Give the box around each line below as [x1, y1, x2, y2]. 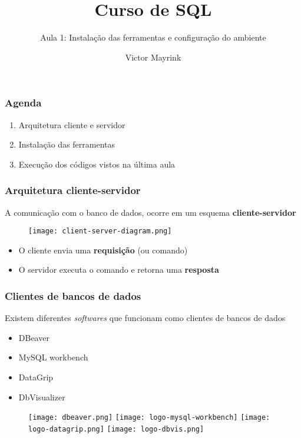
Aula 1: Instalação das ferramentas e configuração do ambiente [40, 31, 266, 44]
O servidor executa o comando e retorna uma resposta [18, 263, 219, 276]
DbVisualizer [18, 390, 65, 403]
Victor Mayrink [125, 51, 181, 63]
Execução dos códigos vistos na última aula [18, 158, 176, 170]
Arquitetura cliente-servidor [5, 183, 141, 198]
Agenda [5, 95, 42, 110]
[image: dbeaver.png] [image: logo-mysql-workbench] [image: [28, 413, 270, 422]
